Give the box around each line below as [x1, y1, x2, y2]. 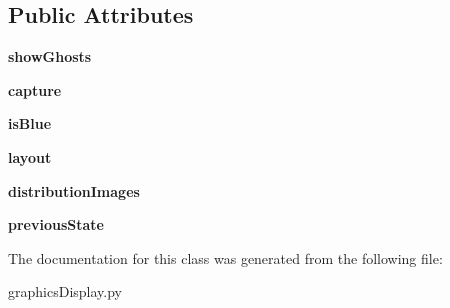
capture [8, 79, 62, 100]
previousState [8, 214, 104, 235]
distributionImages [8, 180, 140, 201]
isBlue [8, 113, 52, 134]
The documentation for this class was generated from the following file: [8, 247, 443, 268]
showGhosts [8, 46, 92, 67]
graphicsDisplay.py [8, 281, 122, 302]
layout [8, 146, 52, 167]
